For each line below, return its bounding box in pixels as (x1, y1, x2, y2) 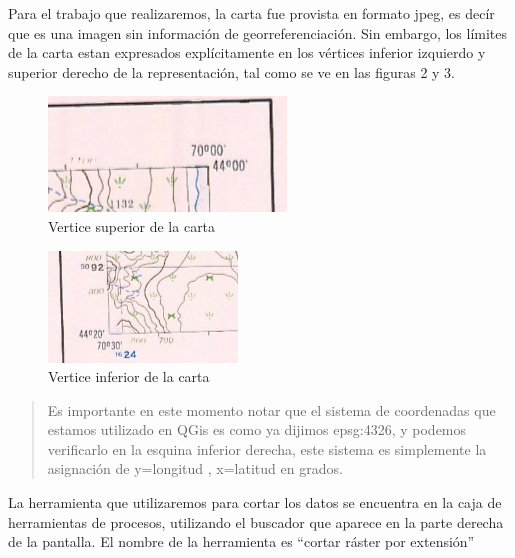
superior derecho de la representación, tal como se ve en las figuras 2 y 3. (8, 61, 456, 82)
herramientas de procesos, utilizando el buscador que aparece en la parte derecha (8, 511, 504, 532)
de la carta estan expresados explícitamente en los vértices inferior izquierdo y (8, 42, 486, 63)
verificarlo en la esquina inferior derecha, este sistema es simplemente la (47, 438, 487, 459)
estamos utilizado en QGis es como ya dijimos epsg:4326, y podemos (47, 419, 467, 440)
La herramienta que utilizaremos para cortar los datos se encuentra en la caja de (8, 492, 502, 513)
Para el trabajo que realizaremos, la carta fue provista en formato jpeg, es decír (8, 3, 495, 23)
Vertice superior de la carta (48, 215, 216, 236)
